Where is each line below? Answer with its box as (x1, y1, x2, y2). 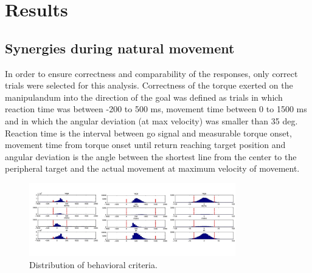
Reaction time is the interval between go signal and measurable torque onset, (5, 126, 292, 139)
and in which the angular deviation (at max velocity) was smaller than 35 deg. (5, 114, 298, 127)
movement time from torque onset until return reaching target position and (5, 138, 286, 151)
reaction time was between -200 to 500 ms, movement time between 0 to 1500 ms (5, 103, 307, 115)
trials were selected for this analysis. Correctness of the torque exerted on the (5, 79, 293, 92)
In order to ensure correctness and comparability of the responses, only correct (5, 67, 298, 79)
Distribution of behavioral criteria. (29, 258, 158, 271)
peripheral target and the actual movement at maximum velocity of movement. (5, 162, 300, 175)
